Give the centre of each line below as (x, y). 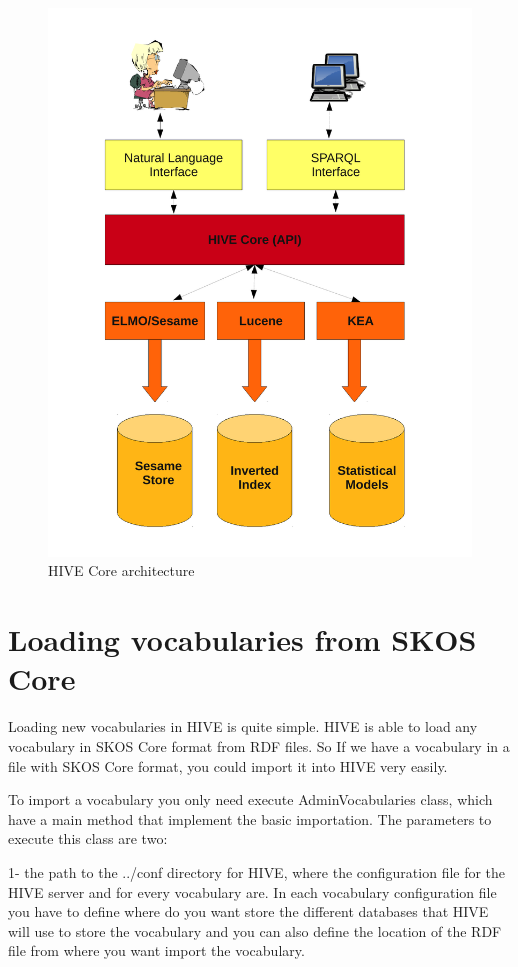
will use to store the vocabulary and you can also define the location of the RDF (255, 930)
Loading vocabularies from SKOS (242, 639)
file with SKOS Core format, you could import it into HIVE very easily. (228, 765)
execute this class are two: (88, 838)
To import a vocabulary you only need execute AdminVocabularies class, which (250, 799)
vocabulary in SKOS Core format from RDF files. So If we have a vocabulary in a (259, 745)
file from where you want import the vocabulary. (156, 950)
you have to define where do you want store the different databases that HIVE (248, 911)
